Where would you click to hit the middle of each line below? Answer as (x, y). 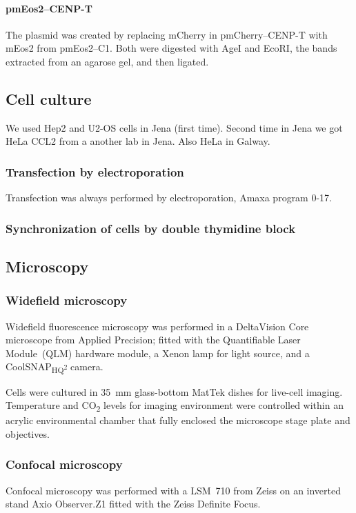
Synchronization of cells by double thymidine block (151, 228)
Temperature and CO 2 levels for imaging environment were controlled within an (175, 406)
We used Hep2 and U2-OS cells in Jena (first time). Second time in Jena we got (174, 127)
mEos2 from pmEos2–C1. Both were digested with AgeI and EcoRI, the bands (171, 48)
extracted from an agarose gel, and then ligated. (107, 61)
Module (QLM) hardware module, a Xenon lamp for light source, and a (158, 353)
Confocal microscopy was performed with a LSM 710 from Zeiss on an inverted (174, 490)
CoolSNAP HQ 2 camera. (55, 368)
